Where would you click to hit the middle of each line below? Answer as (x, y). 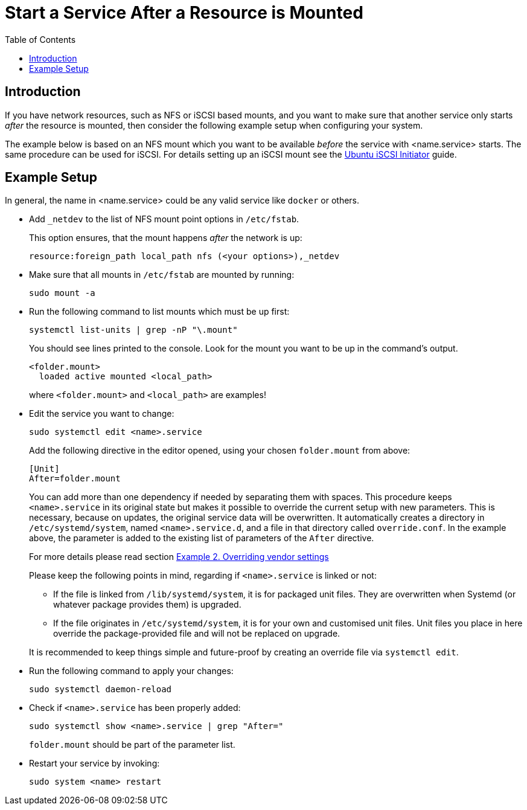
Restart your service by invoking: (94, 763)
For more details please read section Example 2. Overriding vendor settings (179, 557)
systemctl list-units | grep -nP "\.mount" (133, 330)
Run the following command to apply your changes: (131, 671)
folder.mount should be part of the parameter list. (132, 745)
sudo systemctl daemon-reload (101, 689)
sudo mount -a (62, 293)
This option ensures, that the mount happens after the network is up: (166, 238)
